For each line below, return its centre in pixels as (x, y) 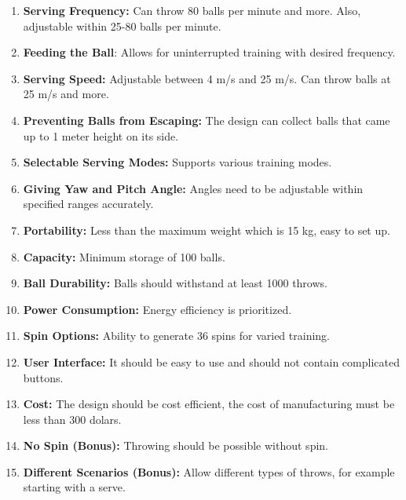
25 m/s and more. (66, 94)
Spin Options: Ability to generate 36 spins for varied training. (176, 336)
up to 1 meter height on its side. (101, 135)
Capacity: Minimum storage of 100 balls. (124, 256)
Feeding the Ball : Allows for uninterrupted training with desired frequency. (209, 52)
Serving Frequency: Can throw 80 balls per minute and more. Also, (192, 10)
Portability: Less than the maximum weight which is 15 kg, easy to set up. (207, 230)
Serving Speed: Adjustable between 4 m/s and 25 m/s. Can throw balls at (207, 78)
